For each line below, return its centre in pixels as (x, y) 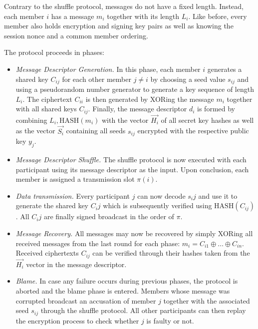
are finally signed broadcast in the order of (109, 216)
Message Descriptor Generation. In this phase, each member (108, 69)
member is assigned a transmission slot (75, 179)
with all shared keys (46, 109)
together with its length (143, 16)
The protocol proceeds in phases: (54, 52)
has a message (73, 16)
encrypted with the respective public (193, 131)
